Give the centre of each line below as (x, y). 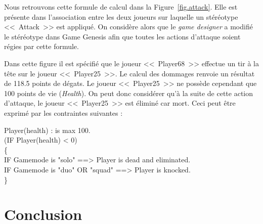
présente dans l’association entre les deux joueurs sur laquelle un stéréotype (121, 16)
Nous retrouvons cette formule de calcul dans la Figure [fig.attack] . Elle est (121, 7)
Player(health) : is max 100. (47, 130)
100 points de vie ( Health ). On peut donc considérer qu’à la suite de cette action (129, 93)
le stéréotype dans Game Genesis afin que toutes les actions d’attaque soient (122, 36)
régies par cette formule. (41, 46)
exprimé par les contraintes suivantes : (63, 113)
